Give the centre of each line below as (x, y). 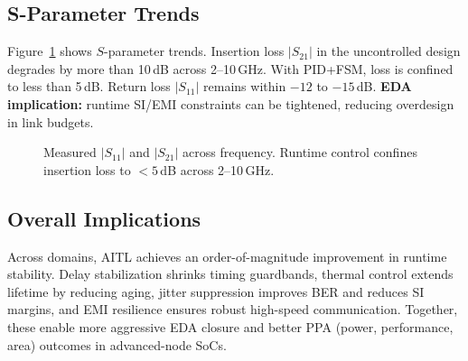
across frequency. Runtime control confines (300, 152)
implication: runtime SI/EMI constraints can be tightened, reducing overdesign (231, 103)
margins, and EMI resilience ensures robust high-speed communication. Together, (233, 309)
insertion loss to (87, 169)
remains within (245, 86)
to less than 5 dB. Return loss (89, 86)
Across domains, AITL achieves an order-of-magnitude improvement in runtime (227, 256)
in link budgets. (51, 121)
